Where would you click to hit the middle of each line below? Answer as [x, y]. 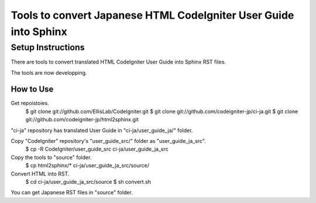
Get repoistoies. [30, 103]
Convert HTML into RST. [40, 174]
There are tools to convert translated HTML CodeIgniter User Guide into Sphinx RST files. [118, 62]
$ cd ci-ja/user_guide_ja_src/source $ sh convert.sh [88, 182]
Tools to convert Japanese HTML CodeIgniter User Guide [152, 15]
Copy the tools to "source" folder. [51, 157]
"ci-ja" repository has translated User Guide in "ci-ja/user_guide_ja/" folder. [102, 130]
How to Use [32, 90]
